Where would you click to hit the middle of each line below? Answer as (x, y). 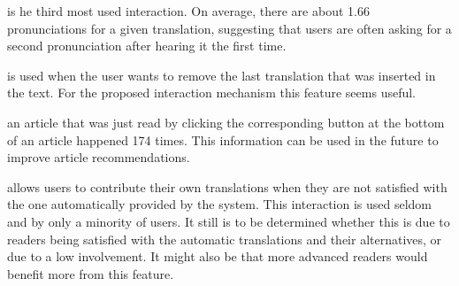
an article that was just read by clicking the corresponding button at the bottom (226, 122)
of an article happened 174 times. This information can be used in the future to (223, 139)
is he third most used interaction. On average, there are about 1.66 (188, 11)
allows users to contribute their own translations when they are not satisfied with (227, 186)
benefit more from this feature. (91, 273)
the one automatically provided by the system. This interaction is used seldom (220, 204)
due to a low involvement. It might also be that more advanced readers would (218, 256)
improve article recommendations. (99, 157)
